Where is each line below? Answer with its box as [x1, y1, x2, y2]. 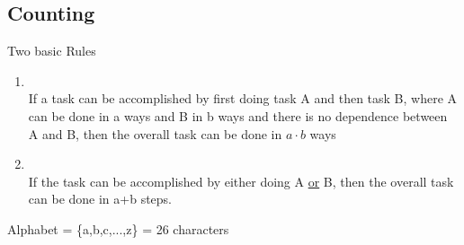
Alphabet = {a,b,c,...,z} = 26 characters [7, 219, 229, 238]
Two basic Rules [7, 41, 96, 60]
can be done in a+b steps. [28, 189, 173, 208]
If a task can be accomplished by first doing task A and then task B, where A [28, 89, 458, 108]
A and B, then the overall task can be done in [28, 124, 282, 143]
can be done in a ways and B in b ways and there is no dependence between [28, 106, 448, 125]
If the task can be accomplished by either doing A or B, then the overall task [28, 171, 454, 190]
